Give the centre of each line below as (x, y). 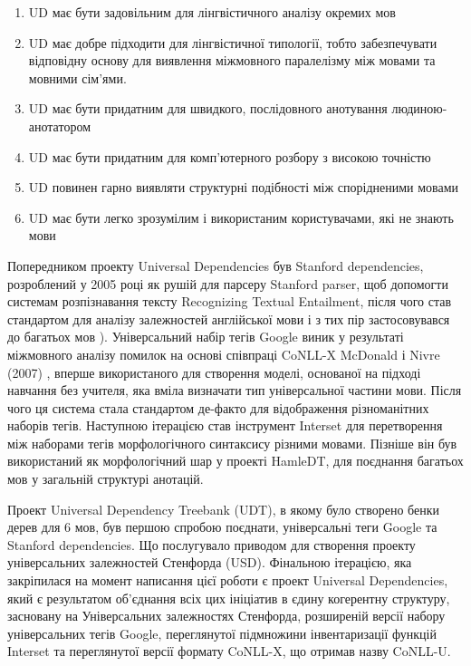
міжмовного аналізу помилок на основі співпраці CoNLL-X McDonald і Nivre (224, 354)
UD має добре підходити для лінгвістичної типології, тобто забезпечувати (233, 42)
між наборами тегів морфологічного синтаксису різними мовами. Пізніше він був (232, 443)
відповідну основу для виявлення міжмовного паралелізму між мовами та (232, 60)
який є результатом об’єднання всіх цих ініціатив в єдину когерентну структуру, (229, 598)
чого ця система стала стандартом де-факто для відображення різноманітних (218, 407)
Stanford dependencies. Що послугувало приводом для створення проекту (211, 544)
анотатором (59, 125)
